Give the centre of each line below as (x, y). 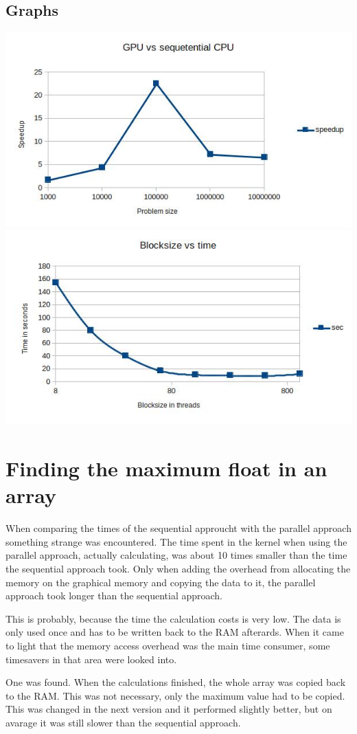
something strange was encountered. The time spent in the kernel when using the (176, 541)
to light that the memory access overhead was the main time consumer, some (168, 645)
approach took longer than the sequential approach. (114, 596)
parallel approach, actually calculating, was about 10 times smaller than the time (176, 555)
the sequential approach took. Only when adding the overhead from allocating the (178, 568)
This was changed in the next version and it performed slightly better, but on (169, 709)
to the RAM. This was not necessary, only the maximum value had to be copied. (175, 695)
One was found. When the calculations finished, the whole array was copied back (176, 682)
